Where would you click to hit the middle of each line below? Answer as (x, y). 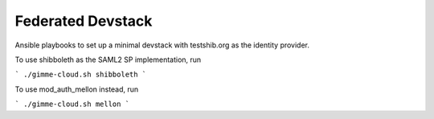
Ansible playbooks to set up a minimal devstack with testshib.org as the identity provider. (162, 45)
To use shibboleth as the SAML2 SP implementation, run (108, 59)
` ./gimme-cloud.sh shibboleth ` (81, 75)
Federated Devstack (84, 21)
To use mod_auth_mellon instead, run (77, 89)
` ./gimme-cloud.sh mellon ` (72, 104)
